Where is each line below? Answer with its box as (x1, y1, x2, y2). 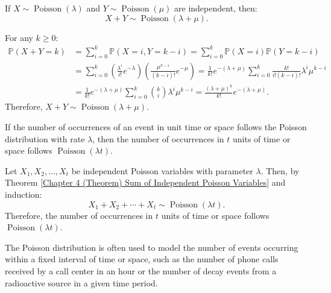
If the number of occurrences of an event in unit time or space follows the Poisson (5, 121, 307, 133)
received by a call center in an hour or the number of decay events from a (5, 264, 277, 277)
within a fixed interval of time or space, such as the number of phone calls (5, 253, 279, 265)
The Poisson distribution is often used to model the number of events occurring (5, 241, 298, 253)
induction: (5, 188, 42, 201)
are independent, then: (174, 2, 257, 14)
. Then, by (260, 164, 300, 177)
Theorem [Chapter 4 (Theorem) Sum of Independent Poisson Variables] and (5, 176, 286, 189)
